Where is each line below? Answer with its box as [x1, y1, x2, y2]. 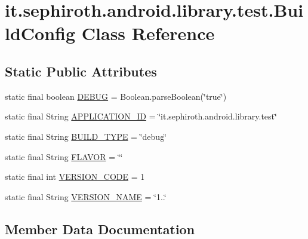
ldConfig [5, 21, 76, 45]
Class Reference [81, 21, 215, 45]
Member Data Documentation [5, 219, 195, 238]
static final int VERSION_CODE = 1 [5, 170, 145, 183]
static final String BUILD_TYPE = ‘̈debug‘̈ [5, 130, 167, 142]
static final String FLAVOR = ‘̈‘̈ [5, 150, 123, 163]
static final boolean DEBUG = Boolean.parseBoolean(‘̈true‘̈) [5, 90, 227, 102]
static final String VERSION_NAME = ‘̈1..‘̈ [5, 190, 167, 203]
